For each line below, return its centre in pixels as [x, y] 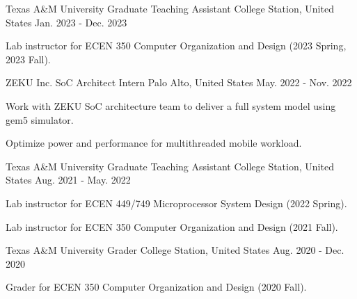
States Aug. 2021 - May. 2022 [68, 180]
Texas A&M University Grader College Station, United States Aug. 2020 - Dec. [175, 250]
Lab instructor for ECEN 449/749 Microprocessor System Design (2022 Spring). [176, 203]
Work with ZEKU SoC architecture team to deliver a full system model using [171, 105]
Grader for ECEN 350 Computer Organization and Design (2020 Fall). [156, 287]
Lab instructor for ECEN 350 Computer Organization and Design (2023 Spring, [176, 46]
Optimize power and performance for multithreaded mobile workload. [154, 143]
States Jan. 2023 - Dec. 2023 [66, 22]
